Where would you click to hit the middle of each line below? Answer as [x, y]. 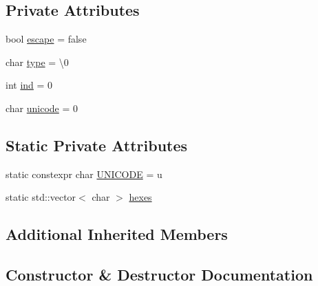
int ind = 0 [29, 85]
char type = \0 [37, 62]
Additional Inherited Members [117, 234]
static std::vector [41, 197]
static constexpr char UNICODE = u [84, 174]
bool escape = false [46, 39]
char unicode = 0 [42, 108]
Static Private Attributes [97, 145]
